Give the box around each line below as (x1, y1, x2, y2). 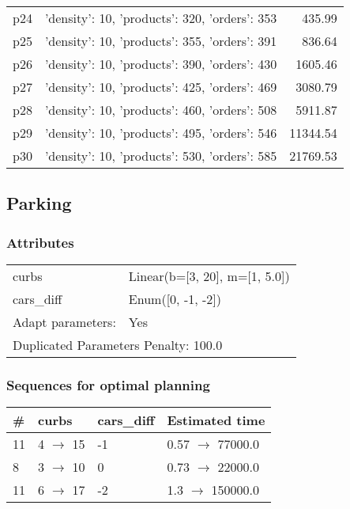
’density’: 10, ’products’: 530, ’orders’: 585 (44, 146, 277, 165)
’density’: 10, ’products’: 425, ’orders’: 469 (44, 78, 277, 96)
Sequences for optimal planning (6, 374, 210, 394)
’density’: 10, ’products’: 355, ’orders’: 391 (44, 32, 277, 50)
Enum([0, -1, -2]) (128, 290, 221, 308)
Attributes (6, 232, 74, 252)
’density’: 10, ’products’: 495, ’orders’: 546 (44, 123, 277, 142)
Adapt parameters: (13, 313, 116, 331)
